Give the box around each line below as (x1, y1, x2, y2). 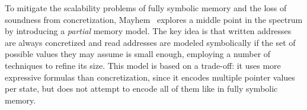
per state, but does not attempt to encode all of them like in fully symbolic (5, 82, 278, 95)
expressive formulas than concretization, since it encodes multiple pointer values (5, 71, 295, 83)
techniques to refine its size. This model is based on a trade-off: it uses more (5, 59, 281, 71)
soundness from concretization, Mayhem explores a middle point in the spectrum (5, 13, 303, 25)
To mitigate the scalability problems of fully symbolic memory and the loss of (5, 2, 287, 14)
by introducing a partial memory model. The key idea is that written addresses (5, 25, 292, 37)
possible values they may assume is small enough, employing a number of (5, 48, 271, 60)
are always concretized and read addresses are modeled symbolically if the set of (5, 36, 296, 48)
